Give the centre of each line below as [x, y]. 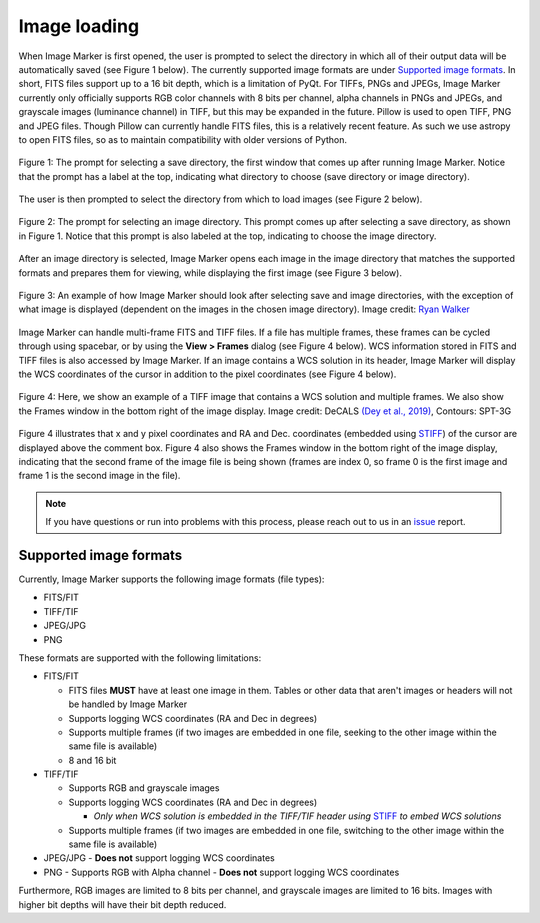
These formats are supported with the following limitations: [140, 657]
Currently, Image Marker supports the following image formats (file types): [171, 579]
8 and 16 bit [92, 760]
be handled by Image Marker [128, 704]
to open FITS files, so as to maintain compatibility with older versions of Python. [183, 139]
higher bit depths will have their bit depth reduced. [122, 904]
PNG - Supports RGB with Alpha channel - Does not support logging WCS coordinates [221, 872]
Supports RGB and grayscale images [144, 788]
